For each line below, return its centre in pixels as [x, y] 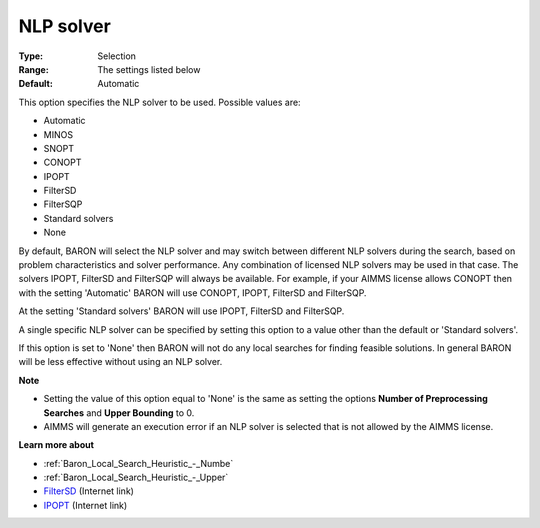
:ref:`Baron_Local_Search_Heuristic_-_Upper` [136, 477]
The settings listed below [149, 69]
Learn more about [56, 445]
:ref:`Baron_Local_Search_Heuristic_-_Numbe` [138, 463]
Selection [117, 56]
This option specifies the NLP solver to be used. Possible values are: [159, 102]
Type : [31, 56]
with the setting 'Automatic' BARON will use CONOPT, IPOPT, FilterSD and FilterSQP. [192, 292]
